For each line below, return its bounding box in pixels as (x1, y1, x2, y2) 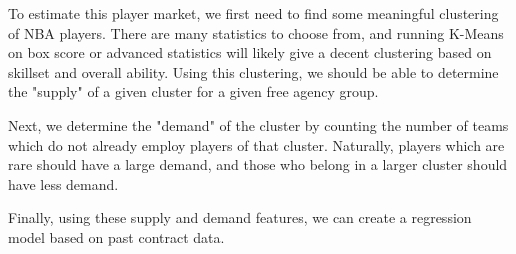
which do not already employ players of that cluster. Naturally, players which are (8, 134, 505, 155)
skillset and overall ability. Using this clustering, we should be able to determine (8, 61, 499, 82)
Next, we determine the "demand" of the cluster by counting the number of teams (8, 114, 509, 135)
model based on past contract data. (8, 226, 225, 247)
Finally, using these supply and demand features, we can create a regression (8, 207, 472, 228)
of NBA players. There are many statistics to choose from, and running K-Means (8, 22, 504, 43)
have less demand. (8, 173, 119, 194)
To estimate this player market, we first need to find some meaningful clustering (8, 3, 499, 23)
